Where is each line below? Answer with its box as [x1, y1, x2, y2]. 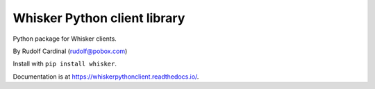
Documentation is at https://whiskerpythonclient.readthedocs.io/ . [12, 72, 199, 81]
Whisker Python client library [12, 10, 185, 26]
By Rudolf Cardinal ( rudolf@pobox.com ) [12, 47, 128, 55]
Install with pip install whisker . [12, 59, 117, 68]
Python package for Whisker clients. [12, 34, 117, 43]
